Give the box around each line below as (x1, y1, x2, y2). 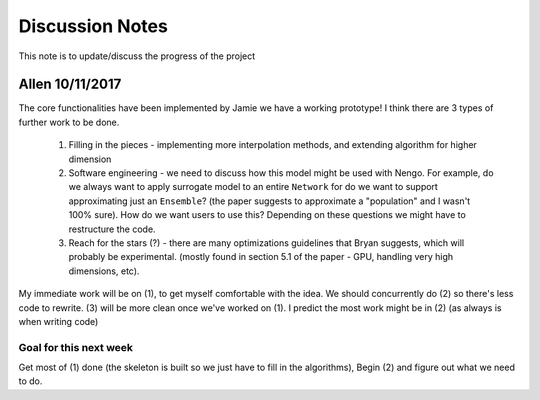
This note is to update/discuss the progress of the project (18, 50, 256, 62)
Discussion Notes (18, 15, 169, 37)
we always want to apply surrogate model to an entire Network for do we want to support (68, 181, 439, 193)
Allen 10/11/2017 (18, 76, 122, 93)
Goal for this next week (18, 340, 134, 354)
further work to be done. (18, 116, 120, 128)
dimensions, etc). (68, 265, 140, 277)
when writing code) (18, 315, 99, 327)
